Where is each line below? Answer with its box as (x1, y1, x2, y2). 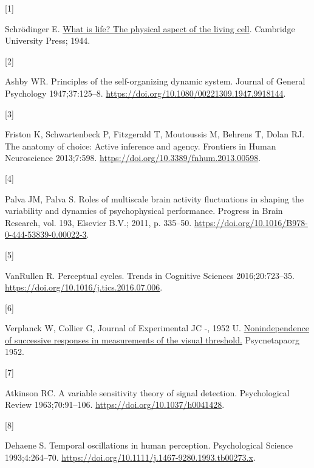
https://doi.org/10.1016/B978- (194, 216, 308, 229)
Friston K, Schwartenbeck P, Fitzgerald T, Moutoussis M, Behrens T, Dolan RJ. (5, 128, 305, 140)
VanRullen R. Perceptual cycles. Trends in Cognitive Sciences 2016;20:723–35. (5, 269, 295, 281)
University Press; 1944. (5, 34, 90, 47)
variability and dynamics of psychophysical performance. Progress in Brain (5, 204, 283, 217)
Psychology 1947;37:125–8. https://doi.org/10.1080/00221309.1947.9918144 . (5, 86, 286, 99)
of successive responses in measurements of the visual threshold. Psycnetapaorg (5, 333, 299, 346)
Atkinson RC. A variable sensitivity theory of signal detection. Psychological (5, 386, 290, 399)
